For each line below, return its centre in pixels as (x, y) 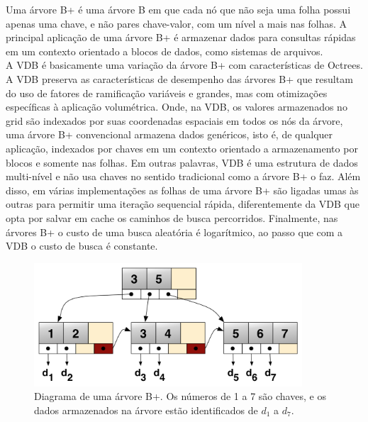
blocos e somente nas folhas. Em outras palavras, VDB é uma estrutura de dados (182, 162)
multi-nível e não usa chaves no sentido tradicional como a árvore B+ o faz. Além (183, 176)
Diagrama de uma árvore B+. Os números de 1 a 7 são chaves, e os (180, 396)
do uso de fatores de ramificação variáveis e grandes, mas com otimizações (167, 93)
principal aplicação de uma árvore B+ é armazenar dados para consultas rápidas (181, 37)
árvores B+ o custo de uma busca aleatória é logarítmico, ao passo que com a (174, 232)
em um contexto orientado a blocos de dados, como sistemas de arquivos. (165, 51)
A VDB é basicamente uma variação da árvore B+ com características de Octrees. (184, 65)
